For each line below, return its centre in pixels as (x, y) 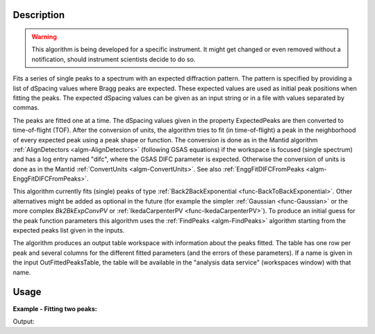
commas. (26, 108)
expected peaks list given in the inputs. (69, 231)
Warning (44, 37)
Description (39, 15)
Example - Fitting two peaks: (55, 308)
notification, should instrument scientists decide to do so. (114, 59)
